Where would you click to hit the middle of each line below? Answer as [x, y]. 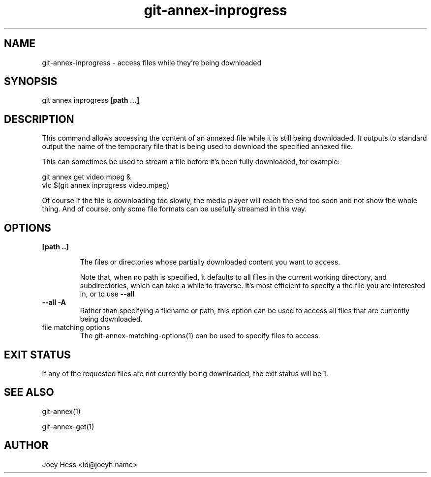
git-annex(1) [61, 411]
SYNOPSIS [31, 82]
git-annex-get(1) [68, 426]
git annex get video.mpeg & [86, 177]
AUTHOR [26, 446]
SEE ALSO [29, 392]
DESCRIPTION [39, 119]
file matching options [76, 328]
